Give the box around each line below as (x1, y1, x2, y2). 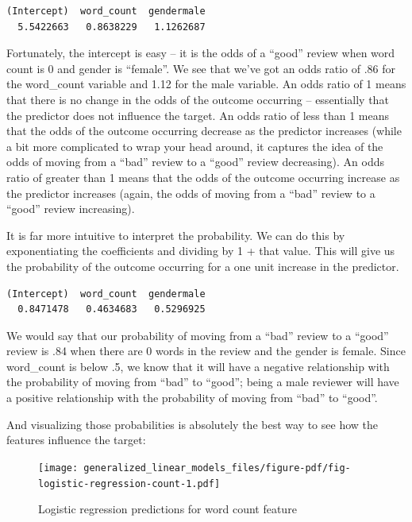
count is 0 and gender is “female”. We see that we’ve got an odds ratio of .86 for (6, 60, 395, 76)
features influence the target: (6, 431, 146, 448)
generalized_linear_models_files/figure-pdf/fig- (83, 462, 351, 474)
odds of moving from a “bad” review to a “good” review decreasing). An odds (6, 153, 384, 170)
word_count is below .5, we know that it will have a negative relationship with (6, 358, 390, 374)
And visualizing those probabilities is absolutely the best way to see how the (6, 416, 379, 432)
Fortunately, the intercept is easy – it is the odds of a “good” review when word (6, 44, 395, 61)
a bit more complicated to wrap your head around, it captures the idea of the (6, 137, 383, 154)
